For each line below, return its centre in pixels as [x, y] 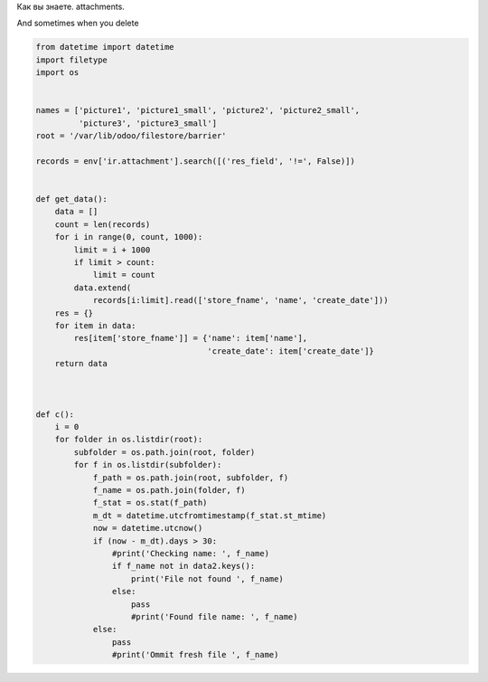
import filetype [72, 60]
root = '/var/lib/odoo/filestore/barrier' [131, 136]
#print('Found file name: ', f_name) [215, 616]
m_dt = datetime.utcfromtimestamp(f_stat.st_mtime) [210, 515]
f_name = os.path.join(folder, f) [169, 490]
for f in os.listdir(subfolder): [148, 465]
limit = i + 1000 [112, 250]
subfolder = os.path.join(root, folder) [164, 452]
